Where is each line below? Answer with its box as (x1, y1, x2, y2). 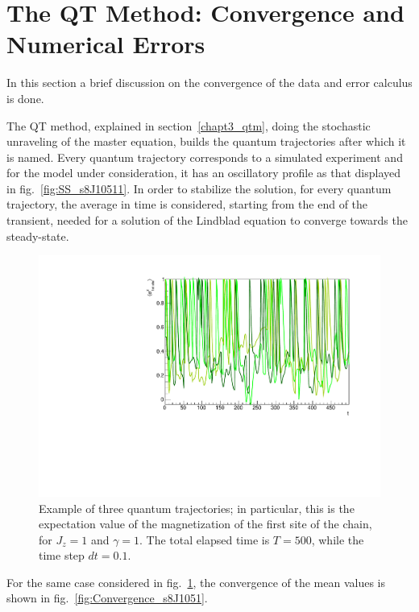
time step (39, 547, 85, 564)
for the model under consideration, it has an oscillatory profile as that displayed (6, 164, 401, 181)
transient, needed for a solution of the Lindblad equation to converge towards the (6, 212, 408, 229)
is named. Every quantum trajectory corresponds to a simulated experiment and (6, 148, 403, 165)
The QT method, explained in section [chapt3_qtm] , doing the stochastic (6, 117, 371, 134)
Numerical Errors (6, 27, 205, 60)
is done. (6, 89, 44, 106)
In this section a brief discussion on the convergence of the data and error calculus (6, 74, 413, 91)
